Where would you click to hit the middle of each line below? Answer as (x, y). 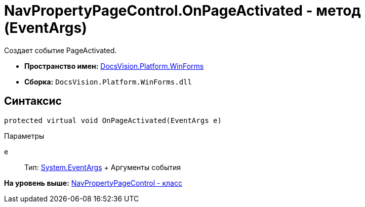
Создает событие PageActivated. (60, 50)
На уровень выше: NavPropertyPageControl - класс (93, 183)
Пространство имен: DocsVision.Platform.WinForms (114, 66)
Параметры (24, 136)
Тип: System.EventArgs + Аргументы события (103, 167)
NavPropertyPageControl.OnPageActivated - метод (182, 11)
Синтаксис (33, 101)
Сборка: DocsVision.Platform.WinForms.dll (108, 81)
